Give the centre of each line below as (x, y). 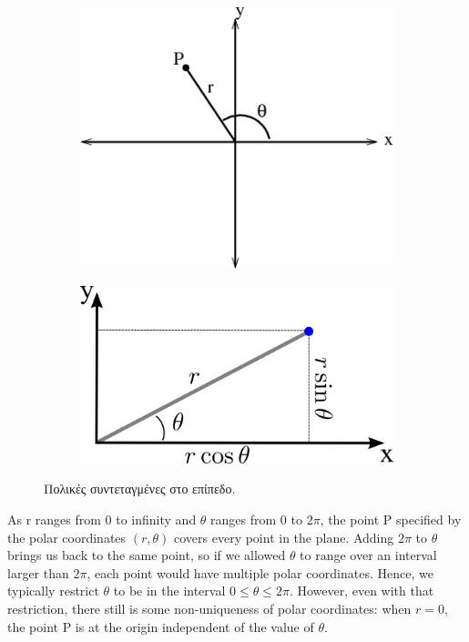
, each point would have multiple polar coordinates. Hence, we (260, 572)
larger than (38, 572)
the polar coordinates (67, 537)
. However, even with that (362, 591)
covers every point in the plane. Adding (284, 537)
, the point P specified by (391, 519)
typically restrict (53, 591)
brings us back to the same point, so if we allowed (147, 555)
